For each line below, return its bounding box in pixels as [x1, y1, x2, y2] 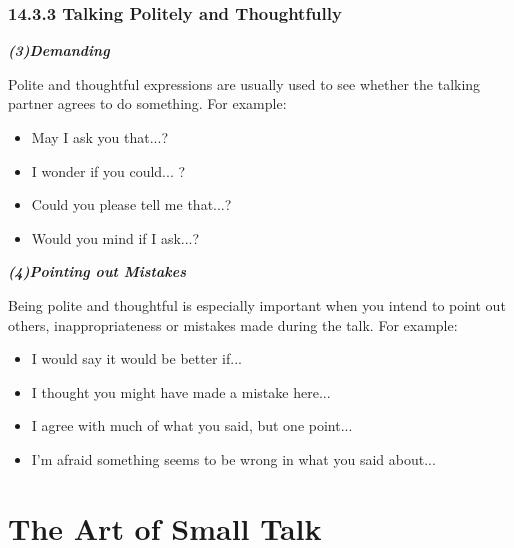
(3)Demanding [8, 40, 110, 61]
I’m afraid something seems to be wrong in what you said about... [31, 448, 436, 469]
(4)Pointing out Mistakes [8, 261, 186, 282]
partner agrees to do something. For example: [8, 93, 287, 114]
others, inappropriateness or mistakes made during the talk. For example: [8, 314, 458, 335]
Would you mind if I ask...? [31, 227, 200, 248]
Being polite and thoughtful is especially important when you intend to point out [8, 294, 506, 315]
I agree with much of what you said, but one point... [31, 415, 353, 436]
